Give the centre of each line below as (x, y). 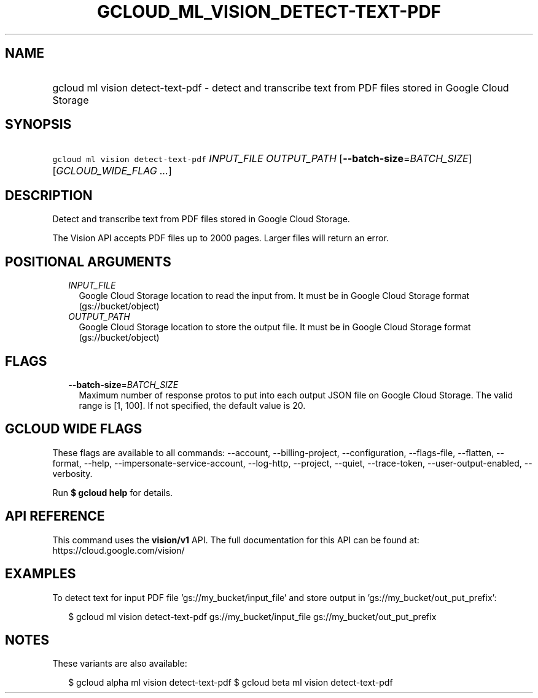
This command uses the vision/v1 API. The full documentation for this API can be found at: (236, 540)
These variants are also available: (120, 664)
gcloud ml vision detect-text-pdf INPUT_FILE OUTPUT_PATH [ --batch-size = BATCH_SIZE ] (262, 159)
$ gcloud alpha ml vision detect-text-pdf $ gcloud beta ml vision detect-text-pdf (231, 683)
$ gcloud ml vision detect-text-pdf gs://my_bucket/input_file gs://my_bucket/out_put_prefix (252, 616)
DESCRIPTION (49, 195)
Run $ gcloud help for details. (113, 492)
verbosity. (72, 473)
